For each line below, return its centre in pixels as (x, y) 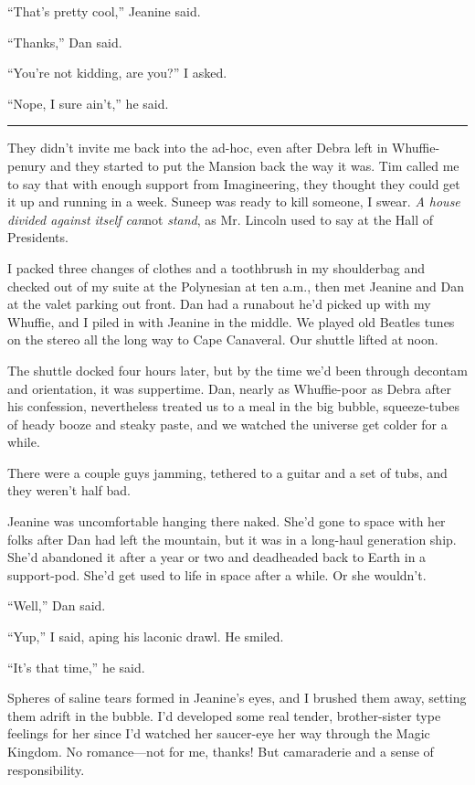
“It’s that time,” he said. (76, 667)
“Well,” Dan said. (57, 605)
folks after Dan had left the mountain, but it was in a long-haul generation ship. (232, 539)
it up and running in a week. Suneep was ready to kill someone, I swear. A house (234, 202)
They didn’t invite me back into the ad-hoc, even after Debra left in (198, 148)
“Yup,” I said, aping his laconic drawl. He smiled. (146, 636)
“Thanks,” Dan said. (65, 42)
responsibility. (46, 769)
